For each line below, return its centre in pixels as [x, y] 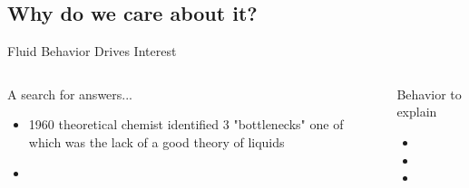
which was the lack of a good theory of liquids [156, 141]
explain [417, 112]
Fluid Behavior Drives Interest [92, 51]
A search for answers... [70, 94]
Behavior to [429, 94]
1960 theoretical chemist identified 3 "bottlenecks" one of [186, 124]
